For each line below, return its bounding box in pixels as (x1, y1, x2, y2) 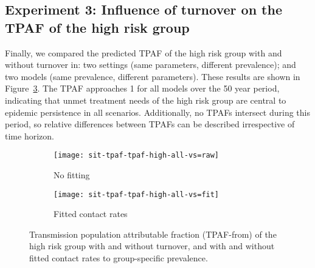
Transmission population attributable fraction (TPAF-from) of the (29, 227, 277, 240)
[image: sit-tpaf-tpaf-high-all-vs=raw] (54, 151, 220, 160)
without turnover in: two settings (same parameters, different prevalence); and (5, 58, 296, 71)
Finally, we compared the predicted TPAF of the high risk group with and (5, 46, 282, 59)
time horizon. (5, 129, 54, 142)
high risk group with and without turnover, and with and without (29, 240, 275, 252)
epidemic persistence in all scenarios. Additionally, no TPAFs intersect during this (5, 106, 310, 118)
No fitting (54, 169, 90, 181)
